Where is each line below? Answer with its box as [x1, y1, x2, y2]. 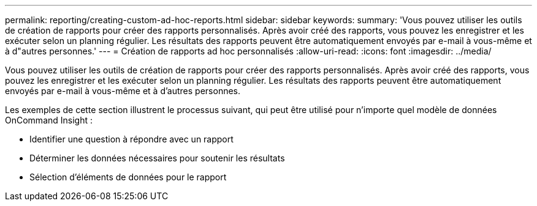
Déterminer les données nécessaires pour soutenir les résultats [29, 153, 285, 163]
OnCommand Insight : [5, 115, 93, 125]
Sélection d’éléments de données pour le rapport [29, 172, 227, 182]
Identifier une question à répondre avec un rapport [29, 134, 234, 144]
